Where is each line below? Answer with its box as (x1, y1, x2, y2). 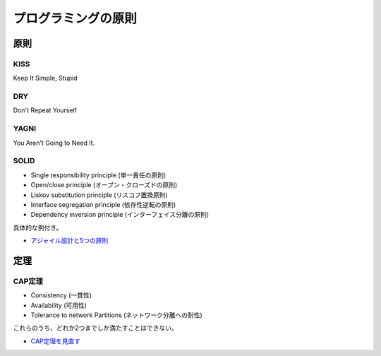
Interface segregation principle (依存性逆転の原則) (30, 200, 176, 208)
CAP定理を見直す (30, 336, 81, 345)
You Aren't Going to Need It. (13, 138, 95, 147)
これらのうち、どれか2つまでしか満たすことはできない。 (13, 324, 178, 332)
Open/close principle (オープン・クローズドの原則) (30, 181, 178, 189)
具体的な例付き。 (13, 223, 63, 232)
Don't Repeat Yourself (13, 106, 78, 114)
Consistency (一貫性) (30, 291, 92, 299)
